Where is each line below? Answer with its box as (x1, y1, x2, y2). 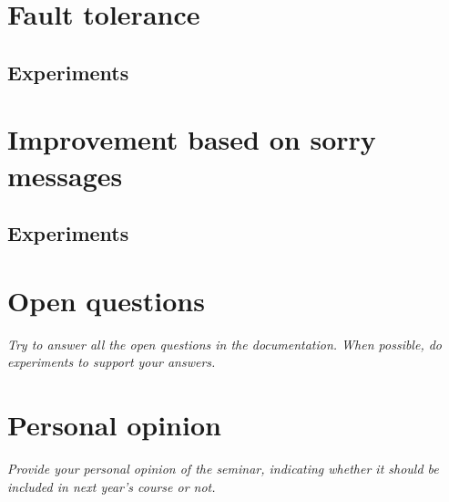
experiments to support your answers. (7, 352, 216, 371)
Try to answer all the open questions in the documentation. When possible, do (7, 334, 443, 353)
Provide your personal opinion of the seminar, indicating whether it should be (7, 458, 439, 477)
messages (7, 156, 123, 193)
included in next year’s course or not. (7, 476, 216, 496)
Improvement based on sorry (7, 120, 376, 158)
